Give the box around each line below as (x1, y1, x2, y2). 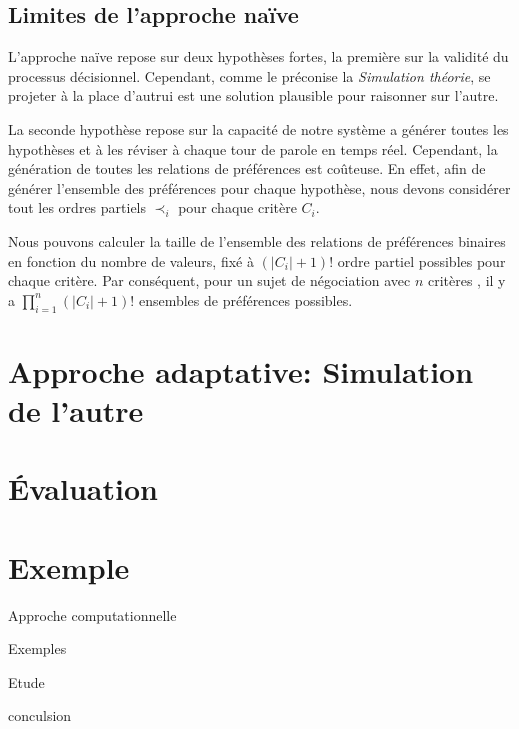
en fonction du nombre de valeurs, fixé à (8, 250, 254, 271)
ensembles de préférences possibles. (138, 289, 353, 310)
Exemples (8, 638, 67, 659)
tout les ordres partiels (8, 197, 147, 218)
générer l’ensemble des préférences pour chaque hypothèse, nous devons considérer (8, 177, 511, 198)
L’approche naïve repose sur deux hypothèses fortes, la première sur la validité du (8, 46, 509, 67)
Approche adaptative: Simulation (8, 350, 474, 391)
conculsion (8, 705, 72, 726)
